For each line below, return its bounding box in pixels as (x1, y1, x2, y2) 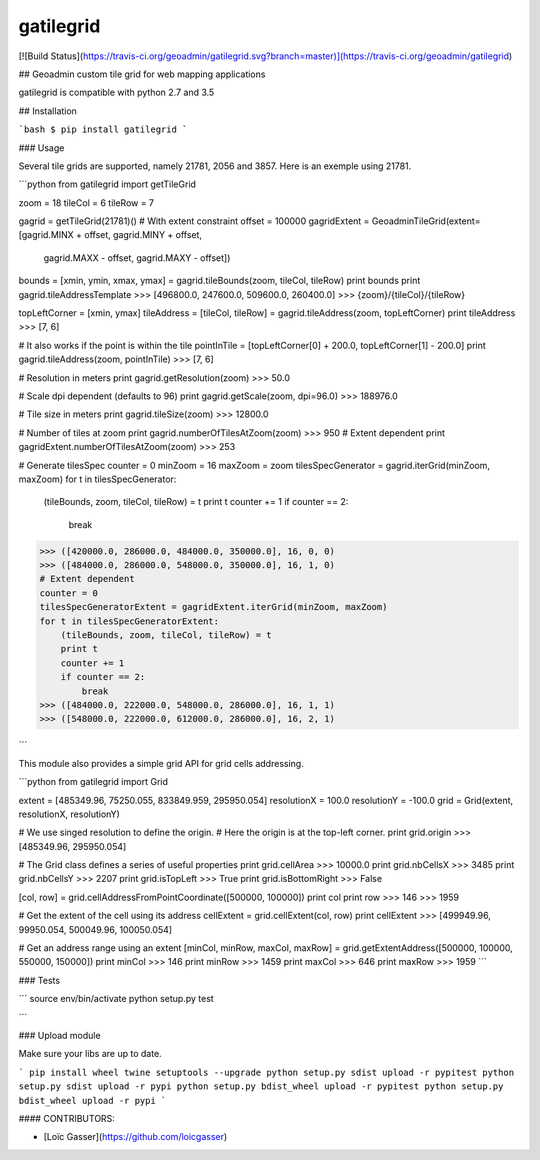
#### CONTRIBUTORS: (18, 1112, 115, 1124)
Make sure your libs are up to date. (18, 1048, 162, 1060)
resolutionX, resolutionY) (18, 808, 120, 820)
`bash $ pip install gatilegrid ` (18, 124, 188, 135)
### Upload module (18, 1030, 101, 1041)
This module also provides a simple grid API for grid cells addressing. (18, 757, 304, 769)
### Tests (18, 974, 60, 986)
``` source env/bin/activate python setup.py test (18, 993, 214, 1005)
